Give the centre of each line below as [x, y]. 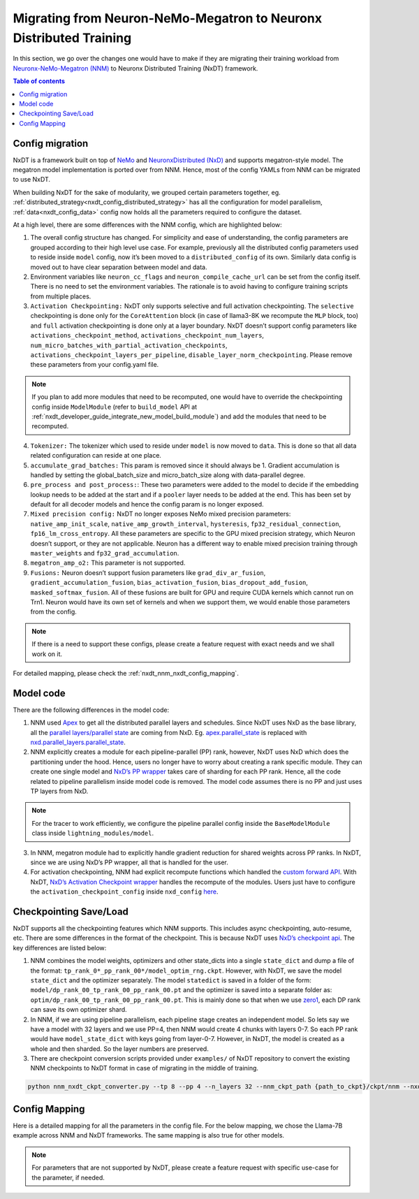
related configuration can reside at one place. [96, 456]
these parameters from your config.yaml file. [95, 365]
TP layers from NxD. [59, 791]
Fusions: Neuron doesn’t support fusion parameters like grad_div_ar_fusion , [148, 572]
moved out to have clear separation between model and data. [119, 267]
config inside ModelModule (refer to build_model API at [115, 407]
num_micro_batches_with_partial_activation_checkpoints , [129, 345]
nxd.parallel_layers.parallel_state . [78, 742]
